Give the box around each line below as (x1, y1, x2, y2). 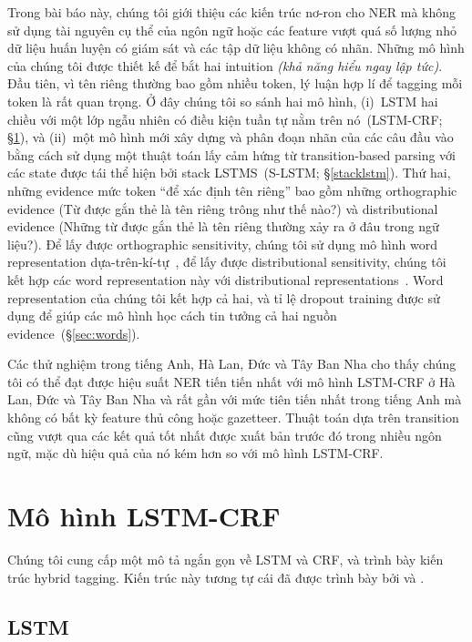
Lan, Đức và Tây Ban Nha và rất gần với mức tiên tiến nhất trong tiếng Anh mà (7, 390, 462, 409)
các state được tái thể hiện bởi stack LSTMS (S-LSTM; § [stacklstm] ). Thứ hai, (7, 163, 451, 182)
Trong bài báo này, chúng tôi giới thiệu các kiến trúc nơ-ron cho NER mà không (7, 3, 457, 21)
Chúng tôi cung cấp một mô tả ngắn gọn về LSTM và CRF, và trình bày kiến (7, 549, 444, 568)
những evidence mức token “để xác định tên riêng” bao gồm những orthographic (7, 180, 457, 199)
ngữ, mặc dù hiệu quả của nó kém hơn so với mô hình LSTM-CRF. (7, 443, 384, 463)
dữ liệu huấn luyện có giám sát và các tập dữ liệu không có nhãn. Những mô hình (7, 38, 465, 57)
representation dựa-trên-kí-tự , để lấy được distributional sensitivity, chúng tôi (7, 252, 446, 271)
